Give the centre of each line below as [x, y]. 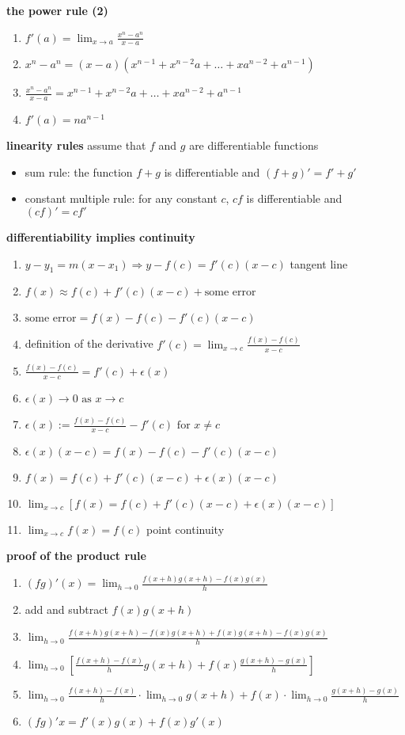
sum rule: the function [79, 171]
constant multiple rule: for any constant [121, 198]
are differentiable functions [254, 145]
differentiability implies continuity [101, 237]
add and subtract [66, 609]
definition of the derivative [89, 343]
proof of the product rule [76, 556]
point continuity [185, 529]
